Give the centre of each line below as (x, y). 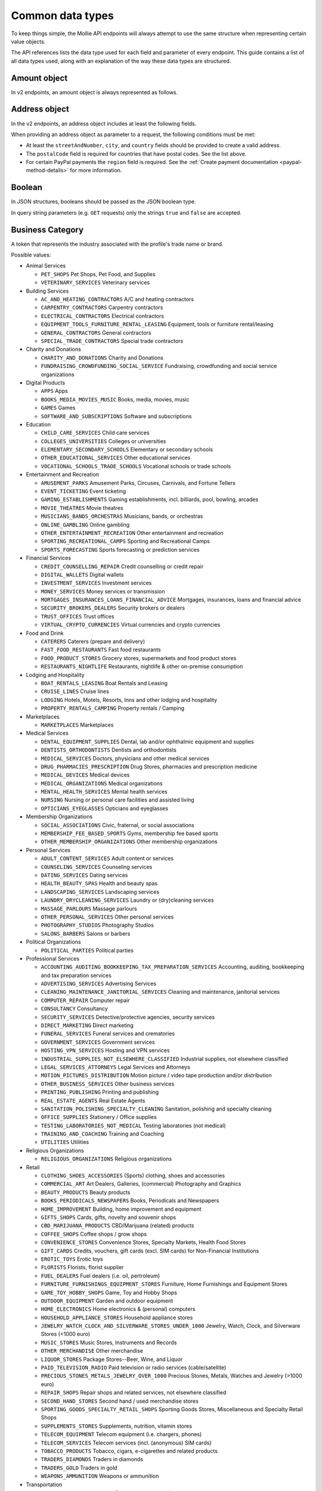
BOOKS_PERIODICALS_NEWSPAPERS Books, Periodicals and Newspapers (130, 1201)
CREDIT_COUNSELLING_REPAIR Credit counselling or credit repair (122, 566)
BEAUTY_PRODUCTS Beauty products (86, 1192)
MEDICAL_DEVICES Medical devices (85, 775)
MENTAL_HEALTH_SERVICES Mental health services (104, 792)
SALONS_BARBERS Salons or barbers (86, 933)
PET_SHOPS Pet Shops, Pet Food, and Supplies (98, 274)
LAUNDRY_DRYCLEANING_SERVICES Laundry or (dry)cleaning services (127, 900)
